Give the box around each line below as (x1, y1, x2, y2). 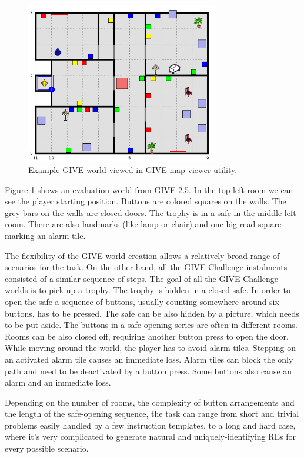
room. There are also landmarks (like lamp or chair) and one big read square (5, 218, 282, 230)
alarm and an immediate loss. (5, 376, 111, 389)
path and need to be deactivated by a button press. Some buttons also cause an (5, 364, 292, 377)
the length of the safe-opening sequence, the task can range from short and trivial (5, 407, 299, 420)
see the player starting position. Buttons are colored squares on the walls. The (5, 195, 286, 207)
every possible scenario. (5, 442, 89, 454)
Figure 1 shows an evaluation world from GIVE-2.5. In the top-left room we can (5, 183, 293, 195)
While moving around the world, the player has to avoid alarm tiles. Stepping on (5, 341, 296, 354)
